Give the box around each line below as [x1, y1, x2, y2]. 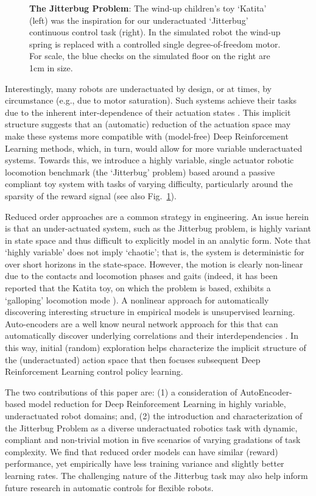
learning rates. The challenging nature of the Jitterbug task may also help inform [5, 469, 308, 481]
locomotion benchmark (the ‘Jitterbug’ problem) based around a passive [5, 165, 275, 178]
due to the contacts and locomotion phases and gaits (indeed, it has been [5, 269, 278, 282]
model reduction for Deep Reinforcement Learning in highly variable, [28, 397, 286, 410]
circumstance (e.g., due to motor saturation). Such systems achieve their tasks [5, 94, 297, 107]
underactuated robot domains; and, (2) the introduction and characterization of [5, 409, 303, 422]
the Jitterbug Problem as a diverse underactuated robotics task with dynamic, [5, 421, 298, 434]
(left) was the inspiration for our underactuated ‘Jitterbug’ [29, 13, 248, 26]
